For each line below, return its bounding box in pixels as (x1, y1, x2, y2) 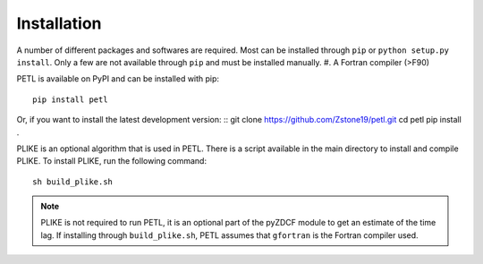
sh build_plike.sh (32, 176, 114, 187)
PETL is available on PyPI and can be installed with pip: (16, 73, 219, 84)
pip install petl (32, 94, 108, 105)
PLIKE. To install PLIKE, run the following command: (16, 156, 208, 166)
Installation (16, 13, 102, 33)
